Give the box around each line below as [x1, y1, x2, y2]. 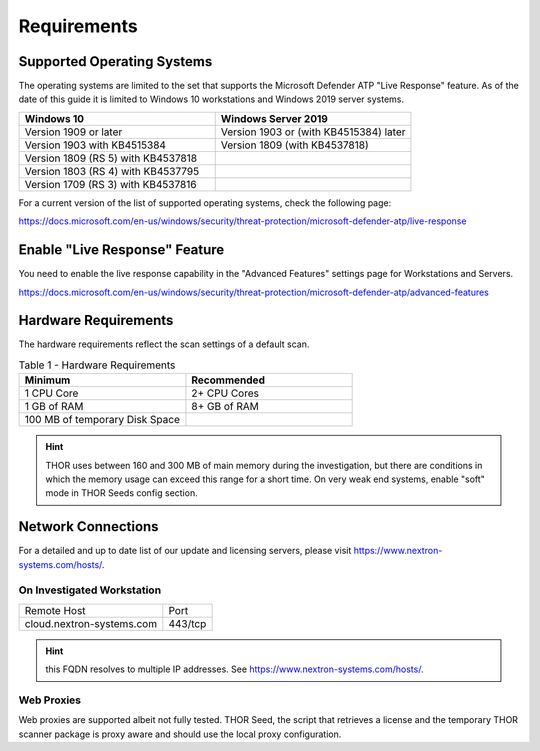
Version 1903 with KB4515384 [24, 138, 167, 152]
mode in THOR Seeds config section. [45, 487, 199, 499]
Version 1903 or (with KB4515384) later [220, 125, 406, 139]
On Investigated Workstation [18, 583, 162, 597]
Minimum [24, 373, 71, 387]
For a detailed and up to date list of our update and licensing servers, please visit [18, 545, 352, 557]
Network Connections [18, 518, 159, 535]
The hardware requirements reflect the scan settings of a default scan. [18, 338, 310, 350]
